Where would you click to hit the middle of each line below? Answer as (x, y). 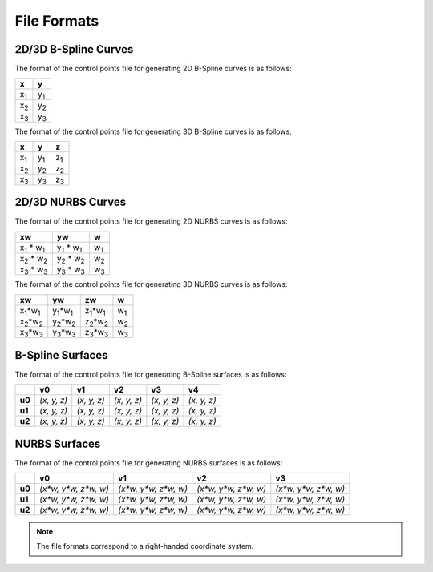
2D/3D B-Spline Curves (74, 49)
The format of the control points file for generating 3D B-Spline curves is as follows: (153, 131)
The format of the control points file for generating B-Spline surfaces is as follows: (151, 374)
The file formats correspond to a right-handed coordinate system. (145, 546)
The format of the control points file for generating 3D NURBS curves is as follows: (151, 284)
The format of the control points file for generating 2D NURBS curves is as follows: (151, 221)
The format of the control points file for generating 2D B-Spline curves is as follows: (153, 69)
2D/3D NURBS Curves (71, 202)
